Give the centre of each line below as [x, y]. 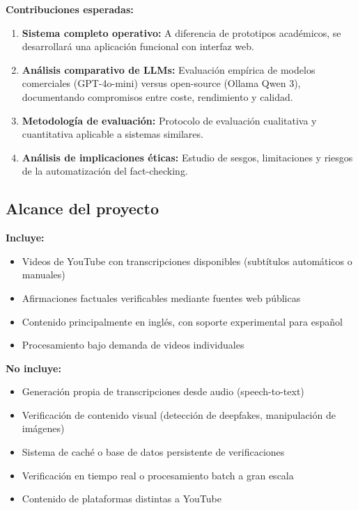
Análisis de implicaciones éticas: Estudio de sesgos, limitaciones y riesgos [187, 157]
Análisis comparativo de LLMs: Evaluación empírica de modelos [169, 69]
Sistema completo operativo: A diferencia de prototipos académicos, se [181, 32]
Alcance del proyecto [83, 208]
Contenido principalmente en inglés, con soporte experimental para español [182, 321]
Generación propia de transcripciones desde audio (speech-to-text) [163, 391]
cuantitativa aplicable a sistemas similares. [112, 134]
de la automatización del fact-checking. [105, 171]
